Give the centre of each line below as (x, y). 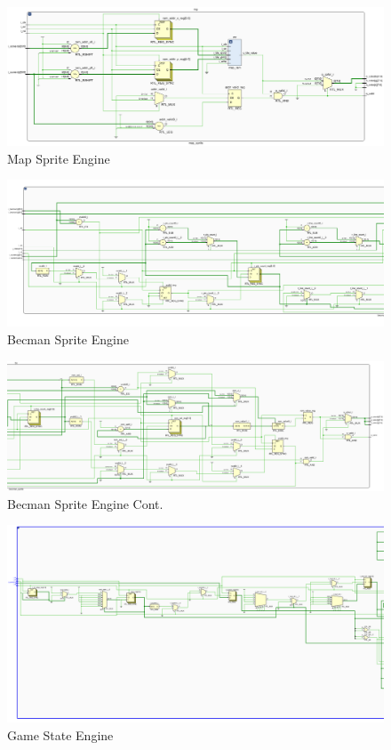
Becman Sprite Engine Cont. (85, 503)
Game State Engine (60, 734)
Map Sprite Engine (59, 158)
